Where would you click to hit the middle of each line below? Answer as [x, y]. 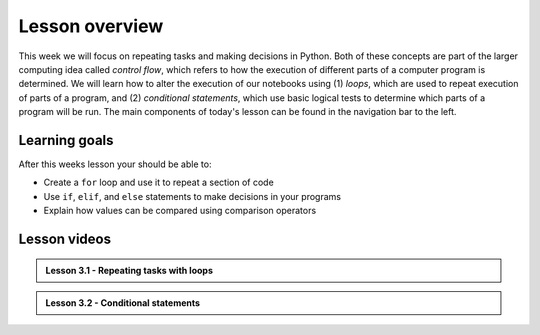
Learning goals [66, 140]
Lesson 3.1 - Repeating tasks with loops [129, 270]
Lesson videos [65, 239]
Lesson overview [91, 26]
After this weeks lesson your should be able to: [115, 164]
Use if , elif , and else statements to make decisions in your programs [192, 196]
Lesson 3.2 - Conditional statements [122, 302]
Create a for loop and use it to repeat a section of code [158, 182]
